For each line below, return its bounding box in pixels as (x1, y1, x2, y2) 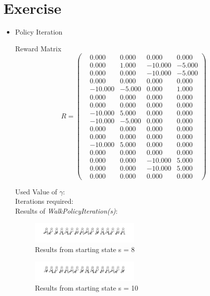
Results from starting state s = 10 (35, 283, 138, 293)
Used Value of (15, 186, 57, 196)
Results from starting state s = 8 (35, 244, 135, 255)
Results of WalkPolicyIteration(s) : (15, 206, 118, 216)
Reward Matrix (15, 43, 62, 53)
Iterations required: (15, 196, 74, 206)
